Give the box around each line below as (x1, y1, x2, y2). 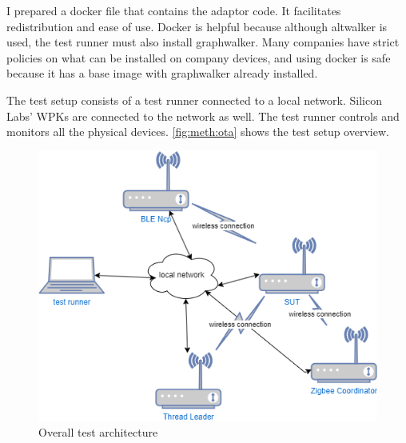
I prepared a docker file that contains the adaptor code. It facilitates (6, 2, 341, 18)
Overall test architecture (38, 424, 158, 441)
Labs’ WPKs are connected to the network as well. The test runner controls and (6, 107, 400, 124)
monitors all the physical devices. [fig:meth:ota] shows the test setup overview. (6, 123, 389, 140)
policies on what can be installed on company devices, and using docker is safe (6, 49, 391, 66)
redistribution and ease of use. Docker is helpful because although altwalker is (6, 18, 388, 34)
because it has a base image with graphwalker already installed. (6, 65, 318, 82)
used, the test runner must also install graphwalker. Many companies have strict (6, 34, 400, 50)
